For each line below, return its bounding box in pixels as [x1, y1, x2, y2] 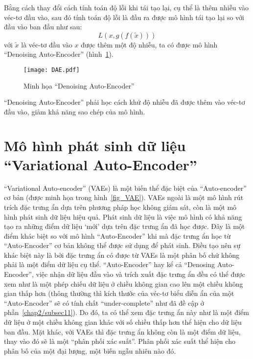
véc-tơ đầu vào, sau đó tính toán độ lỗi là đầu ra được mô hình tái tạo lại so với [4, 12, 244, 22]
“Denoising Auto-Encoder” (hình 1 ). [4, 49, 114, 59]
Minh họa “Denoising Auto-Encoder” [23, 80, 135, 90]
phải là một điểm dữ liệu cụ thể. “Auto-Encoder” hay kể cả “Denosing [4, 259, 215, 269]
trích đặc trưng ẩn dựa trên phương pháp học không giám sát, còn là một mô [4, 202, 237, 212]
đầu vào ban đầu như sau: [4, 22, 82, 32]
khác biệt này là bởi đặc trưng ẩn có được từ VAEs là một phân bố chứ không [4, 249, 240, 260]
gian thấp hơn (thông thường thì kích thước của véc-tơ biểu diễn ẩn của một [4, 288, 234, 298]
